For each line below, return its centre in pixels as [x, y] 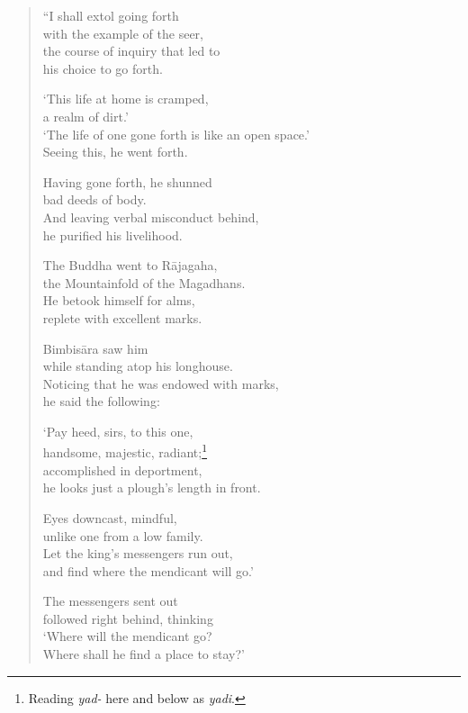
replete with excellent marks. [122, 317]
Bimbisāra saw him [95, 348]
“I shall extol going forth [111, 15]
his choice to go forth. [103, 68]
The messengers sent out [110, 601]
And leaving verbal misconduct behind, [151, 217]
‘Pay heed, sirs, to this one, [118, 431]
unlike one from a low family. [123, 535]
